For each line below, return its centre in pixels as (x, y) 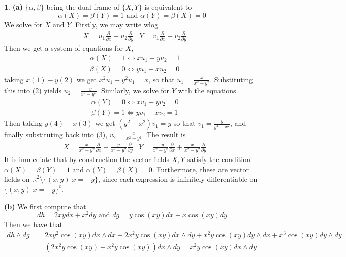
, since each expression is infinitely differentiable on (178, 179)
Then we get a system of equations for (64, 48)
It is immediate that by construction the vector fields (87, 159)
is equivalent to (168, 7)
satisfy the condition (219, 159)
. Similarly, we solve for (133, 90)
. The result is (164, 134)
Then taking (23, 123)
